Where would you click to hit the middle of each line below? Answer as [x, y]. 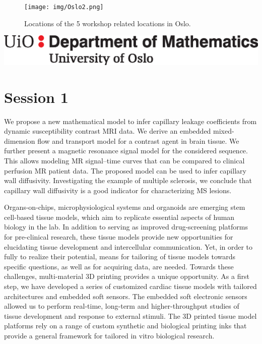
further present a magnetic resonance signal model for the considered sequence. [126, 151]
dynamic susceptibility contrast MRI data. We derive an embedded [108, 131]
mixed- [224, 131]
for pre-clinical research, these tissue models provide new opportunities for [119, 237]
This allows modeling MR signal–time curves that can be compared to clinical [124, 160]
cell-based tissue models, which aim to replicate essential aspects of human [119, 217]
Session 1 [36, 97]
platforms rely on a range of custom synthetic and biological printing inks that [125, 326]
